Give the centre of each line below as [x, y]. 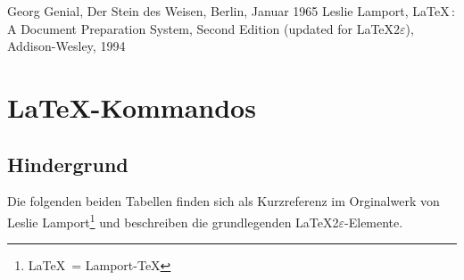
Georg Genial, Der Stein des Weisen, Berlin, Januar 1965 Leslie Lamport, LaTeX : [231, 11]
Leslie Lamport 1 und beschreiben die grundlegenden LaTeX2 [173, 220]
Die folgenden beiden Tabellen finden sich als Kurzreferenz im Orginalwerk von [224, 201]
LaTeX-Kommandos [132, 107]
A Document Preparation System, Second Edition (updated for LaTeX [201, 28]
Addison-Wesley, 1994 [66, 46]
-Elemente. [374, 222]
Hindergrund [68, 164]
